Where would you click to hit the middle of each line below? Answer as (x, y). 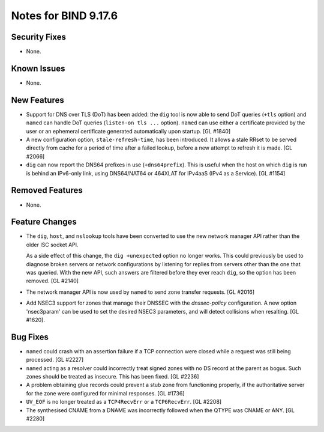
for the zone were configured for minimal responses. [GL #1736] (105, 393)
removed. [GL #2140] (52, 281)
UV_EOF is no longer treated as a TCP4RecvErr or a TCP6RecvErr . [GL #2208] (124, 402)
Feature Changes (44, 222)
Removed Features (47, 190)
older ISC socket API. (52, 245)
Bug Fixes (30, 337)
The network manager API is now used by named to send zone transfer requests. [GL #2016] (140, 292)
